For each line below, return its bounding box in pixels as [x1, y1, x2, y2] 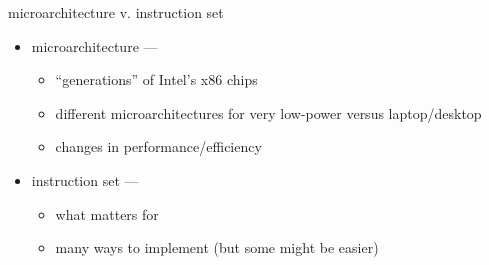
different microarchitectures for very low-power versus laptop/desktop [55, 102, 482, 123]
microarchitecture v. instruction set [8, 2, 224, 22]
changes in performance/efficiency [55, 136, 262, 157]
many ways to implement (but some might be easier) [55, 237, 379, 258]
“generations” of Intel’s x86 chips [55, 69, 258, 90]
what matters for [55, 203, 159, 224]
